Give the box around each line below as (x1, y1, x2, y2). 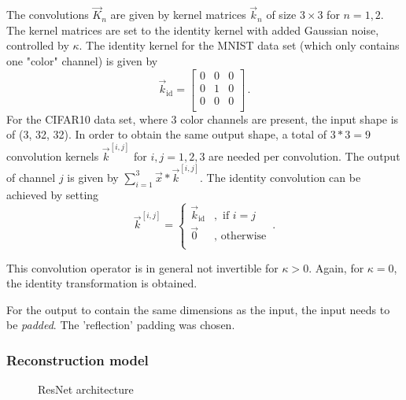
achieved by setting (6, 186, 99, 202)
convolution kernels (6, 147, 99, 164)
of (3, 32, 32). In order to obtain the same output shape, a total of (6, 126, 327, 143)
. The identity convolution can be (200, 169, 361, 185)
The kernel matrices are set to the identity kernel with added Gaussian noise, (6, 21, 379, 38)
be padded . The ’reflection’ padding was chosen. (6, 317, 235, 333)
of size (266, 6, 297, 23)
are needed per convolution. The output (209, 147, 400, 164)
